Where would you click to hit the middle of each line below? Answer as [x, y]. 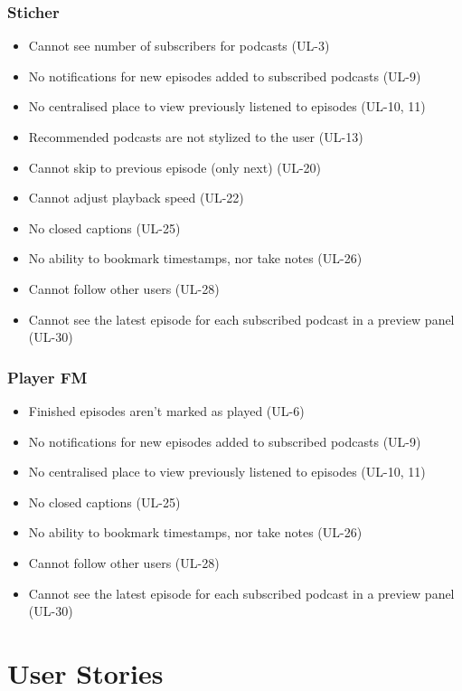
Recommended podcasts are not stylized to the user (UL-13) [196, 137]
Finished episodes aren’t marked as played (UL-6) [166, 410]
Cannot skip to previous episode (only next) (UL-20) [175, 167]
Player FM [47, 377]
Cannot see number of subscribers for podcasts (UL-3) [179, 46]
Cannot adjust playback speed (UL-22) [136, 198]
